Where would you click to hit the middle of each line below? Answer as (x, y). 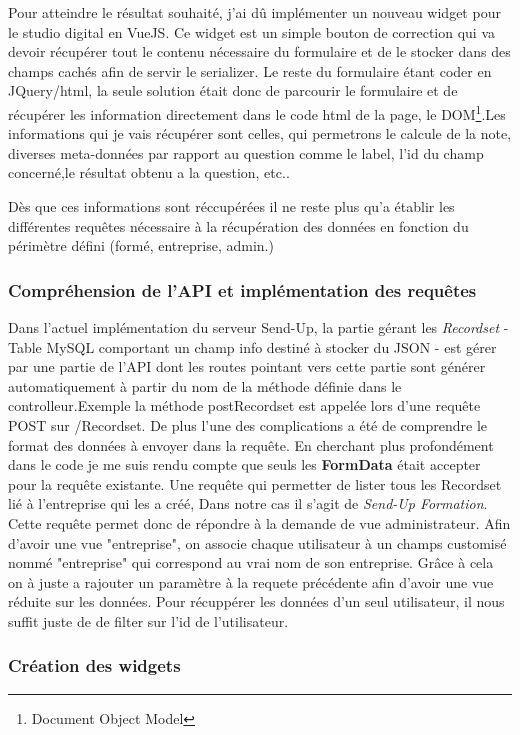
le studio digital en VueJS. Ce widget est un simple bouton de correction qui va (252, 31)
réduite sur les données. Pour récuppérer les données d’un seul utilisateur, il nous (256, 601)
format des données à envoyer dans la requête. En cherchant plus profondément (251, 444)
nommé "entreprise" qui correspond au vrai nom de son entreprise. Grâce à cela (251, 562)
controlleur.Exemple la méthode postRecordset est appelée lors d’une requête (244, 405)
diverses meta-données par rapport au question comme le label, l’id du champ (246, 152)
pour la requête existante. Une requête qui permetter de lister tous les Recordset (255, 483)
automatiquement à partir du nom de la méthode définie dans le (205, 385)
